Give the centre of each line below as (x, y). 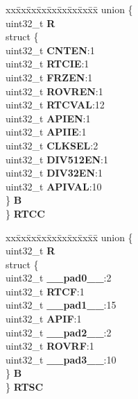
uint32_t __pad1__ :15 (61, 305)
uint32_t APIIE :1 (46, 132)
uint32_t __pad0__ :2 (59, 278)
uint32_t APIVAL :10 (54, 186)
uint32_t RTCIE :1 (48, 64)
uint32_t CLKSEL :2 (52, 145)
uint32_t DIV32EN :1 (54, 173)
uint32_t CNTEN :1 (50, 50)
